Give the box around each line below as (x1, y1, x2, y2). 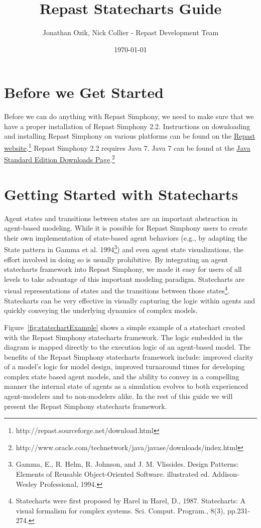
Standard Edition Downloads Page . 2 (4, 153, 115, 164)
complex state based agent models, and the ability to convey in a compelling (4, 371, 239, 381)
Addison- (212, 469, 239, 479)
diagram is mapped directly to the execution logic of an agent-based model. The (4, 342, 250, 352)
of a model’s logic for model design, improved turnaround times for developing (4, 361, 245, 372)
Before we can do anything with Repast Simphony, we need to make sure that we (4, 111, 254, 122)
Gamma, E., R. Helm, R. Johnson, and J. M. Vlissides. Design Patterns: (16, 459, 239, 469)
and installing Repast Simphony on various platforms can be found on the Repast (4, 131, 255, 141)
